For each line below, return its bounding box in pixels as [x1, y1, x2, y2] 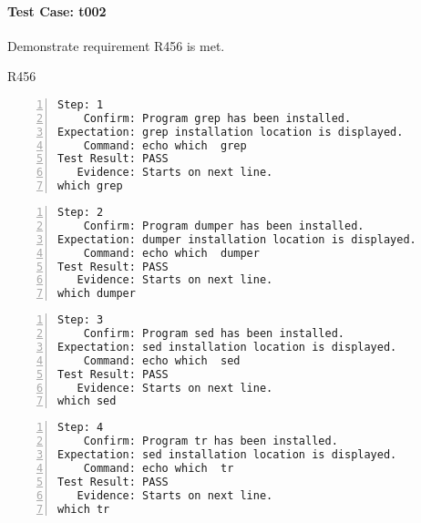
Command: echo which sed [83, 354, 241, 367]
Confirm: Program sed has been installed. [83, 327, 344, 341]
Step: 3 [57, 313, 104, 327]
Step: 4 [57, 421, 104, 435]
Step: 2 [57, 206, 104, 220]
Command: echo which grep [83, 138, 247, 152]
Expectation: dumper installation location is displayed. [57, 232, 416, 246]
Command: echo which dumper [83, 246, 260, 260]
